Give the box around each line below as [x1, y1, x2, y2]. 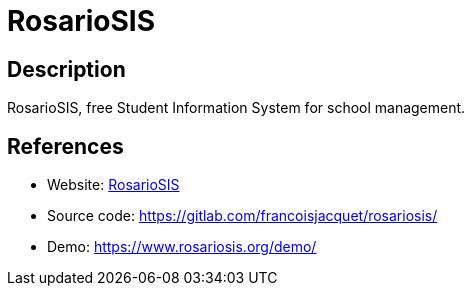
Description [7, 56, 126, 82]
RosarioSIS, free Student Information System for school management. [7, 99, 466, 117]
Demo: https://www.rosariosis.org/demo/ [47, 238, 317, 256]
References [7, 133, 124, 159]
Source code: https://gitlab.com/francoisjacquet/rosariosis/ [47, 207, 438, 225]
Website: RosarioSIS [47, 176, 180, 194]
